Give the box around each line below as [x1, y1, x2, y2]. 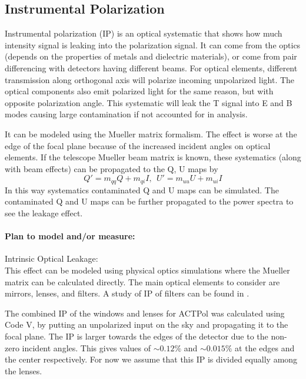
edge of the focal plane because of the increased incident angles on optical [5, 139, 271, 151]
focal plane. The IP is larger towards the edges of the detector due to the [5, 329, 268, 342]
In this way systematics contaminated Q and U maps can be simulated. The [5, 183, 279, 196]
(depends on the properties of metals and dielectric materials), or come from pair [5, 50, 297, 62]
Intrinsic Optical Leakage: [5, 252, 98, 265]
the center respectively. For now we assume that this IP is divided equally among [5, 353, 298, 365]
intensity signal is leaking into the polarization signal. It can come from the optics [5, 38, 301, 51]
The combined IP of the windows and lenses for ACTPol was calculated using [5, 307, 285, 319]
